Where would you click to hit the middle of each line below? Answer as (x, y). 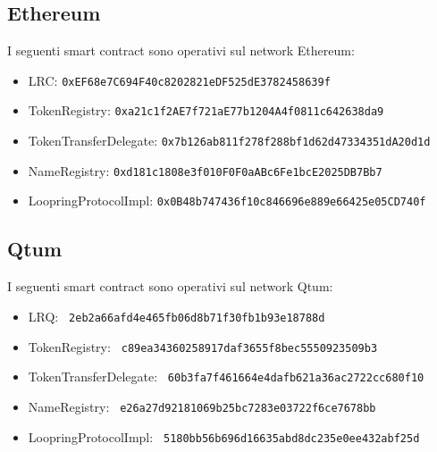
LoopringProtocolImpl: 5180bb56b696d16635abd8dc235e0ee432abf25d (224, 436)
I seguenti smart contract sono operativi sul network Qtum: (170, 286)
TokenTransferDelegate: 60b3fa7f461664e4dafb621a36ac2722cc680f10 (226, 377)
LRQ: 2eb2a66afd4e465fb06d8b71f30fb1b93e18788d (176, 316)
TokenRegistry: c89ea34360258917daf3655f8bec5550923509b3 (203, 346)
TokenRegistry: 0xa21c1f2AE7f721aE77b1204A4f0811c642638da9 (206, 110)
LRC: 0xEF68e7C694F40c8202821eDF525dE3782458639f (179, 80)
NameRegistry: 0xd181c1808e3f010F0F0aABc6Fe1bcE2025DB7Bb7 (205, 170)
